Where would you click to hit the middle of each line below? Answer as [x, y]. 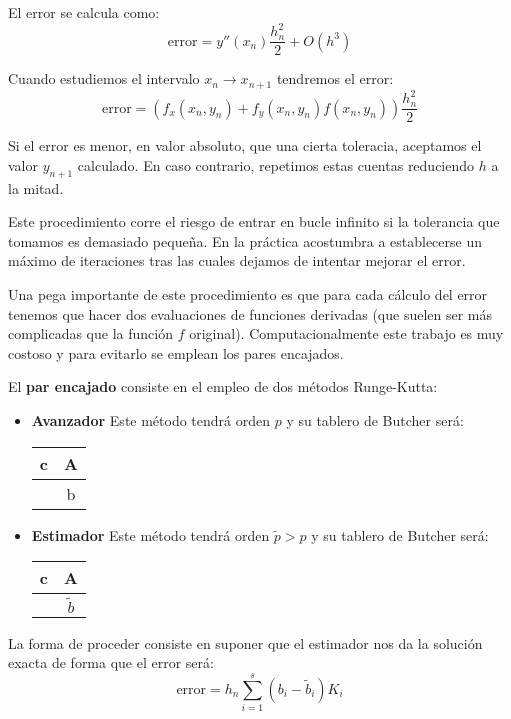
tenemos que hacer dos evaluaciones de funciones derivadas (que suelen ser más [250, 313]
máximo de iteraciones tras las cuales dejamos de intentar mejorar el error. [237, 260]
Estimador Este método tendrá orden [150, 534]
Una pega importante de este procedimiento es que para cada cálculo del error [248, 293]
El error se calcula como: [84, 12]
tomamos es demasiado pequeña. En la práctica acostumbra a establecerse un [245, 240]
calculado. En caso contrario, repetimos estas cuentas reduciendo [276, 164]
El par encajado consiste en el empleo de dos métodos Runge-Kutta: [223, 386]
